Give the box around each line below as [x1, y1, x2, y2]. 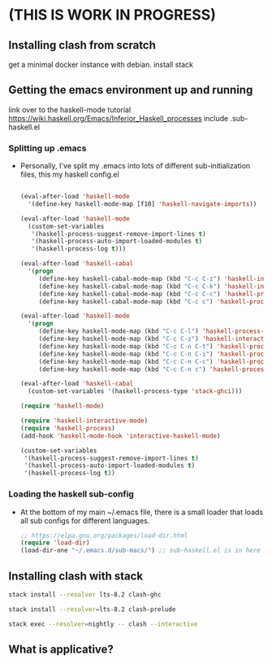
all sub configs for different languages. [19, 515, 150, 526]
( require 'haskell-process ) [19, 424, 115, 432]
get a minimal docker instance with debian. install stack [8, 59, 193, 69]
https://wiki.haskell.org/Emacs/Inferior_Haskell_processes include [8, 113, 229, 123]
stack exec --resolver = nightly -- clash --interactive [8, 620, 198, 628]
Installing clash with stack [8, 569, 144, 583]
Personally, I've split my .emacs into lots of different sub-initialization [19, 161, 251, 171]
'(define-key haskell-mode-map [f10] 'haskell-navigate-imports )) [28, 199, 257, 208]
